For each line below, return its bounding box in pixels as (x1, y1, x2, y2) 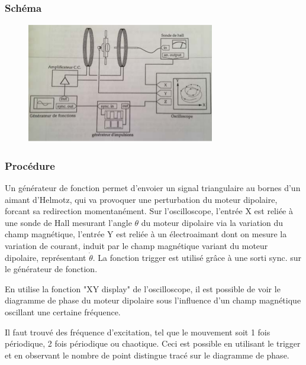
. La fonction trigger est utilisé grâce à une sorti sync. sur (92, 251, 302, 263)
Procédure (5, 158, 55, 173)
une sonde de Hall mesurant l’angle (5, 216, 132, 228)
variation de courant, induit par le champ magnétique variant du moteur (5, 240, 268, 251)
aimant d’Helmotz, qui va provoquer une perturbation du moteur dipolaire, (5, 193, 278, 205)
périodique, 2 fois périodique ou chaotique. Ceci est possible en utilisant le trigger (5, 337, 301, 350)
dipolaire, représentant (5, 251, 86, 263)
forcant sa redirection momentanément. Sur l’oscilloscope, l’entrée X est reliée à (5, 205, 293, 217)
